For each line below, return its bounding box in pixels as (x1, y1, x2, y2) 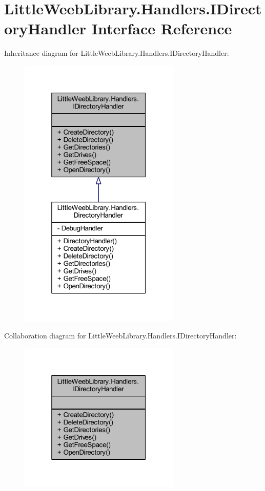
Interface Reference (91, 18, 232, 39)
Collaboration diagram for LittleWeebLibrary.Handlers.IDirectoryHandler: (4, 330, 237, 340)
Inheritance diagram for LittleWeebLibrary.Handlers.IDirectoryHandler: (4, 48, 229, 58)
